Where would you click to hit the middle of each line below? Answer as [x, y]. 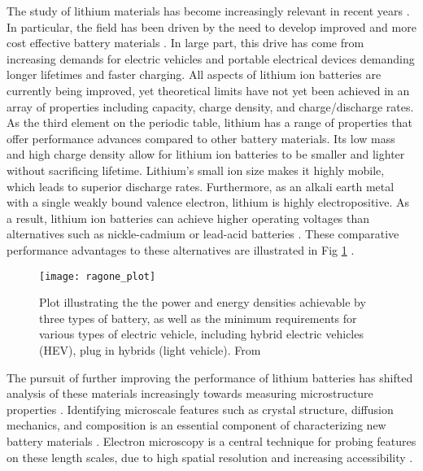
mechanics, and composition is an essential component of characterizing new [196, 425]
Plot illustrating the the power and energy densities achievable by [203, 302]
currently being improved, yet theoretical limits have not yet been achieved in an [208, 90]
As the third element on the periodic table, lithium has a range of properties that [209, 122]
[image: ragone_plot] [98, 276]
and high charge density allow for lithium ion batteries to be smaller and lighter [206, 154]
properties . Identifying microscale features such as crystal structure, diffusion [200, 409]
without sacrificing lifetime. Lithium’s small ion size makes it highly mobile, [196, 170]
